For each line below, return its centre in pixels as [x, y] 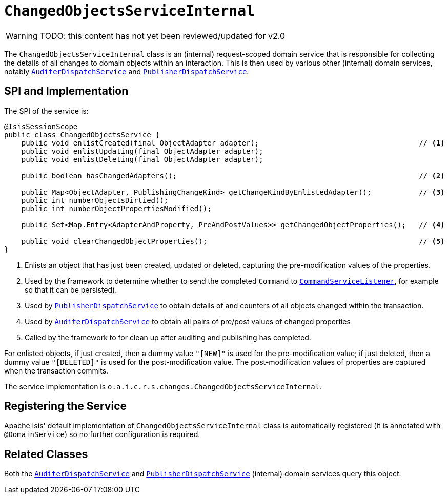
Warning [22, 36]
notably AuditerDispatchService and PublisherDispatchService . [127, 71]
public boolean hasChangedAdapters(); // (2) [233, 175]
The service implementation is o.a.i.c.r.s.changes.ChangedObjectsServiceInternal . [163, 386]
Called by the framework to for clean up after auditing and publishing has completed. [168, 337]
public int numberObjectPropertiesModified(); [116, 208]
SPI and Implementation [66, 91]
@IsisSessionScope [41, 126]
